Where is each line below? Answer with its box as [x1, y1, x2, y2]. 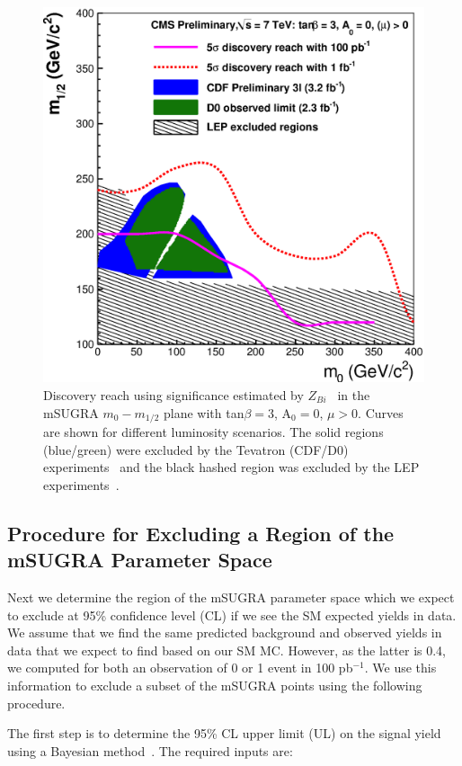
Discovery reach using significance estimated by [43, 385, 304, 404]
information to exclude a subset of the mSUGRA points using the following [7, 675, 422, 694]
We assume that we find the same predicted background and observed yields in [7, 623, 442, 642]
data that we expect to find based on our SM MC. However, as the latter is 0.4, [7, 640, 446, 659]
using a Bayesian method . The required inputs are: [7, 741, 293, 760]
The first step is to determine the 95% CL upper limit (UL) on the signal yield [7, 724, 441, 743]
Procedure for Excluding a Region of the [7, 519, 395, 547]
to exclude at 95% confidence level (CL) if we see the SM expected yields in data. [7, 605, 457, 624]
